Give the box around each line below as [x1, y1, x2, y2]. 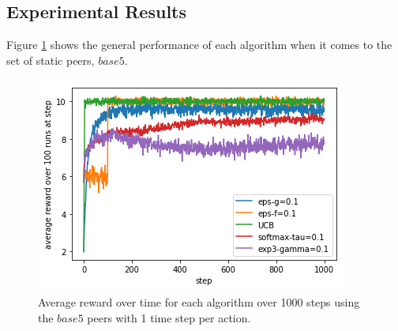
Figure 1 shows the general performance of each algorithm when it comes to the [6, 36, 392, 53]
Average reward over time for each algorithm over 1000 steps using [38, 293, 360, 310]
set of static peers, [6, 51, 95, 68]
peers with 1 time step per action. [87, 309, 251, 325]
